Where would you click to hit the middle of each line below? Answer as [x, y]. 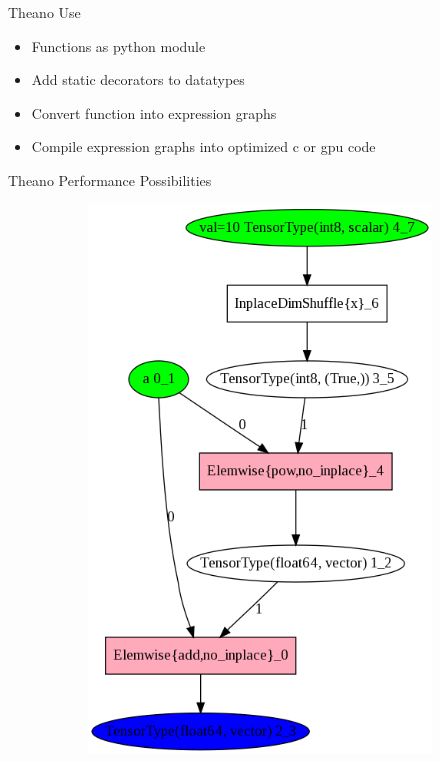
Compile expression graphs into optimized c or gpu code [203, 146]
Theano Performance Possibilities [110, 179]
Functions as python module [118, 45]
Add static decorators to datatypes [138, 79]
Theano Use [44, 12]
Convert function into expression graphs [154, 112]
